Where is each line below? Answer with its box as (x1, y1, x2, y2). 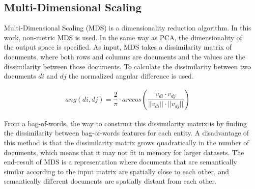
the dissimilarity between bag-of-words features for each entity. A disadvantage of (4, 128, 249, 138)
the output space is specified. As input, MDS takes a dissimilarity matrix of (4, 42, 232, 52)
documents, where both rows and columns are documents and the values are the (4, 51, 245, 61)
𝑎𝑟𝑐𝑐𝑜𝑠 (122, 96, 142, 103)
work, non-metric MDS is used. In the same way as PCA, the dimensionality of (4, 32, 242, 42)
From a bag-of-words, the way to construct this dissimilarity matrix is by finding (4, 118, 247, 128)
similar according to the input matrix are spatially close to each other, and (4, 166, 229, 176)
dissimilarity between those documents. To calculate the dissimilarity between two (4, 61, 251, 71)
